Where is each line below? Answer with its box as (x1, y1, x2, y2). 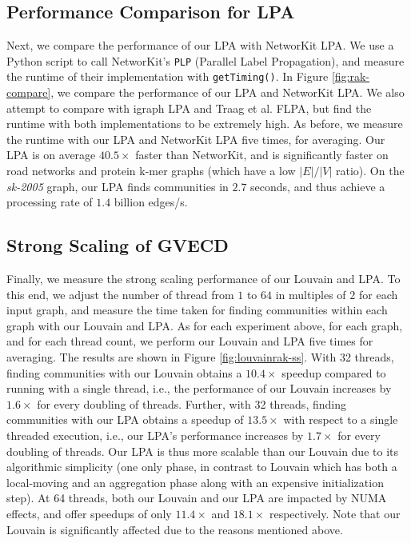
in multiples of (275, 285, 346, 302)
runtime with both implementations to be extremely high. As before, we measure (6, 115, 403, 132)
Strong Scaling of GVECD (6, 233, 229, 258)
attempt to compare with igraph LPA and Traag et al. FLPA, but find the (6, 99, 372, 116)
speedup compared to (281, 364, 386, 381)
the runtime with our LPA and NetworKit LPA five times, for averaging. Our (6, 130, 385, 147)
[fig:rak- (331, 68, 370, 85)
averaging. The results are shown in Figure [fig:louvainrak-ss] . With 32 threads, (6, 349, 394, 365)
